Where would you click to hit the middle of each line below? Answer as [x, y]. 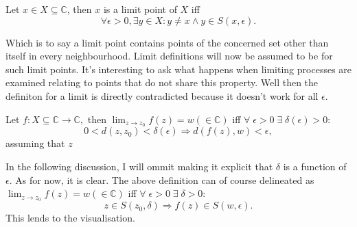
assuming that [35, 143]
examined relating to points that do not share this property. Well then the [162, 82]
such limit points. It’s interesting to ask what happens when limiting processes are [179, 69]
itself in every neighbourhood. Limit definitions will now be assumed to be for [169, 56]
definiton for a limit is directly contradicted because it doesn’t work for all [162, 95]
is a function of [315, 166]
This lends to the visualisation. [70, 218]
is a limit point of [140, 9]
